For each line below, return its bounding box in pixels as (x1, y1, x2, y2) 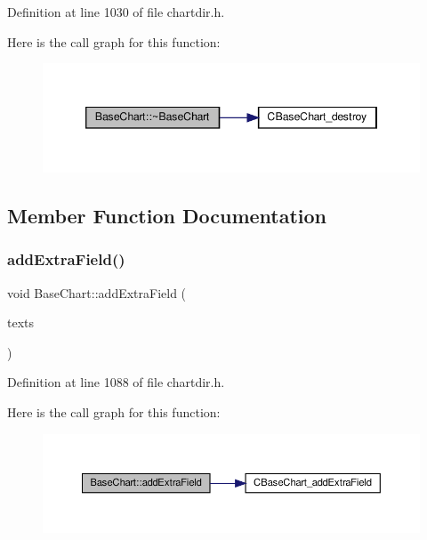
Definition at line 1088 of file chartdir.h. (7, 373, 225, 391)
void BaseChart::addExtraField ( (7, 283, 187, 302)
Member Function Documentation (7, 202, 327, 230)
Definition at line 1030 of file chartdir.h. (7, 3, 225, 20)
